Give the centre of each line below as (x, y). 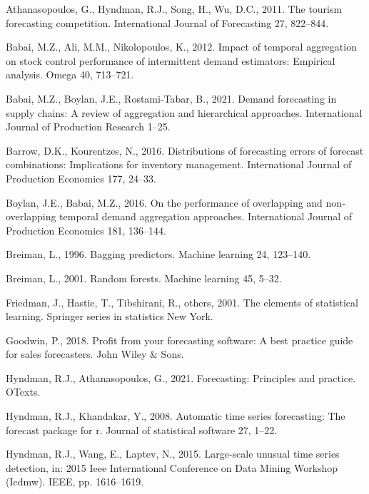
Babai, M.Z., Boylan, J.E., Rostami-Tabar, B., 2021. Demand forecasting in (171, 98)
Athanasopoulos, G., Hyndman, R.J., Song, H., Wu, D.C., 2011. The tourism (174, 9)
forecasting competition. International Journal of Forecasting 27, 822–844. (167, 22)
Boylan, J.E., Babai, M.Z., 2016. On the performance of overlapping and (164, 202)
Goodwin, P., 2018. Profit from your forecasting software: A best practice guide (180, 340)
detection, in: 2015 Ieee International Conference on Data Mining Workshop (172, 467)
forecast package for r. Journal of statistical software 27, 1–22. (142, 429)
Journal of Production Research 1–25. (88, 127)
